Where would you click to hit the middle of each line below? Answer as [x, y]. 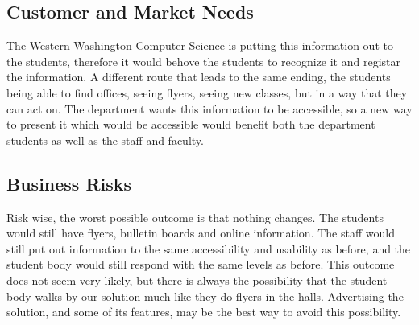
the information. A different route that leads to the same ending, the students [199, 77]
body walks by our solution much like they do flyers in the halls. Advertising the [205, 296]
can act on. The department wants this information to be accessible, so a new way [209, 108]
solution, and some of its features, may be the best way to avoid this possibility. [204, 312]
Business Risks [69, 183]
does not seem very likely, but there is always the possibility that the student [197, 280]
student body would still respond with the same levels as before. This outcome [201, 264]
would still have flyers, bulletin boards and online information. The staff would [201, 233]
